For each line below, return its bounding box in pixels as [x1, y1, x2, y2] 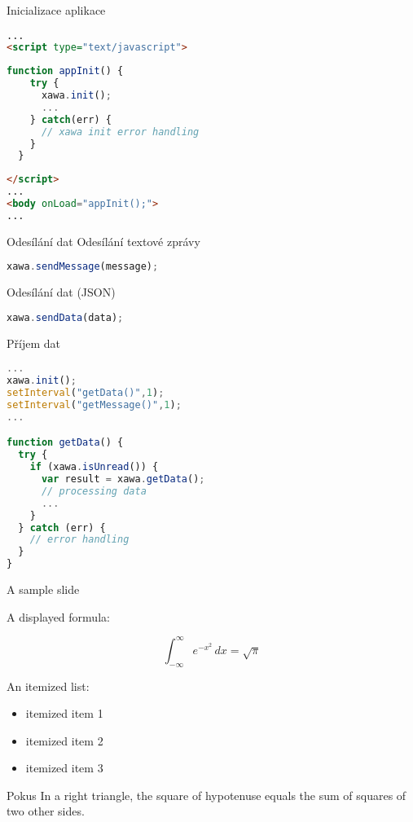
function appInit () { [7, 65, 124, 77]
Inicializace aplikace [7, 2, 106, 18]
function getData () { [7, 437, 124, 449]
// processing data [41, 485, 147, 497]
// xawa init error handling [41, 125, 200, 138]
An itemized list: [7, 677, 90, 694]
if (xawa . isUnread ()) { [29, 461, 159, 473]
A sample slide [7, 581, 80, 598]
